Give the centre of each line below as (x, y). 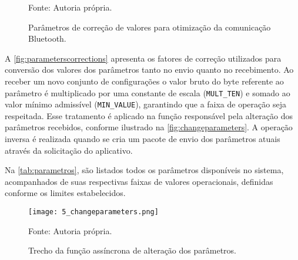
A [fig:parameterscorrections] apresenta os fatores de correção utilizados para (143, 58)
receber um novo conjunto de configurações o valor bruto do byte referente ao (144, 81)
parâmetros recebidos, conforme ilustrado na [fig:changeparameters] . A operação (149, 127)
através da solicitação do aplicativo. (69, 150)
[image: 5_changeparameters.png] (93, 212)
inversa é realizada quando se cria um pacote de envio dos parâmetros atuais (143, 139)
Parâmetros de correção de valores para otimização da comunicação (150, 27)
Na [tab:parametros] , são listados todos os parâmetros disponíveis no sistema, (144, 170)
